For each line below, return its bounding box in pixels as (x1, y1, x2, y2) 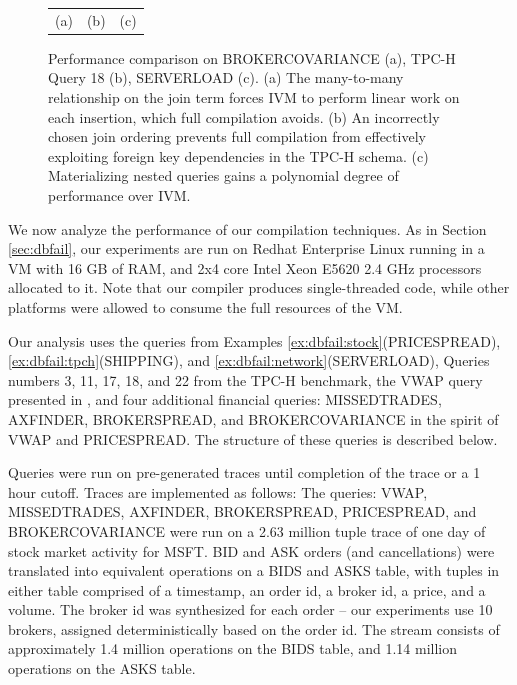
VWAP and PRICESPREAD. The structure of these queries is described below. (8, 428, 498, 449)
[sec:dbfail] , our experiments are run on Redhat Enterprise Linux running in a (8, 238, 485, 259)
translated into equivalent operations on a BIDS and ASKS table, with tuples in (8, 560, 500, 581)
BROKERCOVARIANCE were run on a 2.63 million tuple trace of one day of (8, 520, 486, 541)
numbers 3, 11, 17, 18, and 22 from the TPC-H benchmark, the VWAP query (8, 369, 483, 390)
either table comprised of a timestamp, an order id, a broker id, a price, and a (8, 579, 486, 600)
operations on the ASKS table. (8, 658, 196, 679)
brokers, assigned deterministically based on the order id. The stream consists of (8, 618, 500, 639)
